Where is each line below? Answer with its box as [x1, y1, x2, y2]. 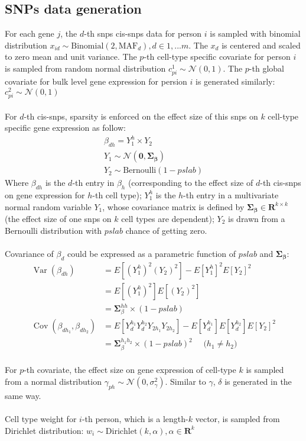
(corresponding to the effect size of [128, 176, 253, 189]
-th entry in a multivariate [183, 188, 279, 201]
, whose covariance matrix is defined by [102, 200, 245, 213]
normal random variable [5, 200, 92, 213]
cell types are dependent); [121, 212, 214, 224]
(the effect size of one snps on [5, 212, 112, 224]
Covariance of [5, 247, 54, 259]
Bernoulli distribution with [5, 224, 102, 236]
